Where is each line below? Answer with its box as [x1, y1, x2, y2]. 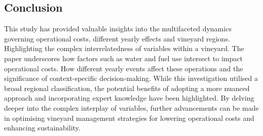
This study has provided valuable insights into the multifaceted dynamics [4, 23, 232, 34]
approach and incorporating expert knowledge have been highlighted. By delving [4, 93, 254, 103]
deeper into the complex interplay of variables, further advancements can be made [4, 102, 259, 113]
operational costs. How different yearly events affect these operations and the [4, 63, 243, 73]
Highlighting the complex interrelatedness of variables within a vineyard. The [4, 43, 244, 54]
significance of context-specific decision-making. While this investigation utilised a [4, 73, 258, 83]
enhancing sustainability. [4, 122, 81, 133]
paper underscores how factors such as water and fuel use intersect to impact [4, 53, 243, 63]
